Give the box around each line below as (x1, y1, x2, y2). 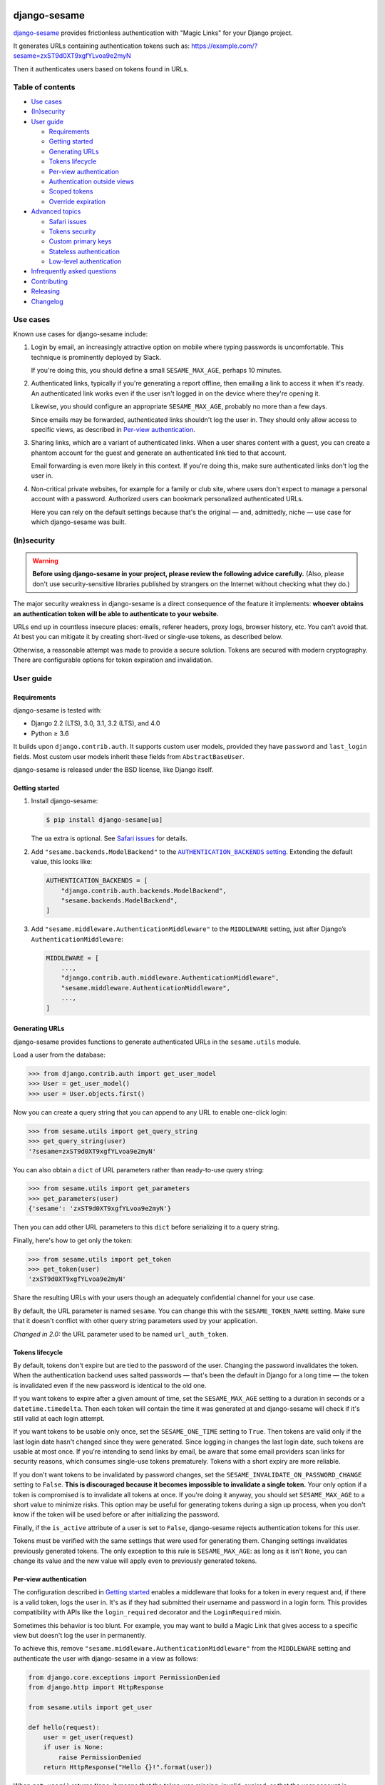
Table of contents (13, 82, 76, 92)
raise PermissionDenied (58, 1753, 142, 1761)
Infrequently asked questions (31, 267, 117, 276)
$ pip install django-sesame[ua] (46, 816, 163, 824)
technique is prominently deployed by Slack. (31, 353, 162, 361)
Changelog (31, 297, 63, 306)
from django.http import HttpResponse (28, 1684, 164, 1691)
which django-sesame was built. (31, 518, 127, 526)
